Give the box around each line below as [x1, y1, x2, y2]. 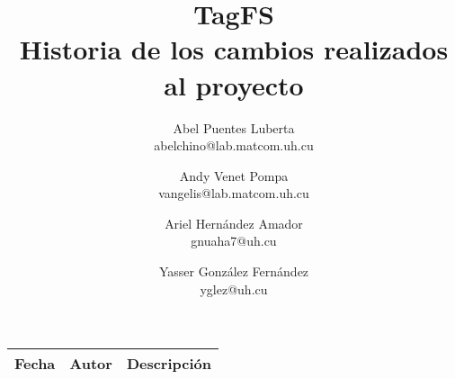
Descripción [126, 353, 211, 374]
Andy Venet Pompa [179, 166, 289, 185]
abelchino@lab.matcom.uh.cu [154, 136, 314, 155]
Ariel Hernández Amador [165, 213, 303, 232]
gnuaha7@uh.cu [191, 231, 277, 250]
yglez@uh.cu [200, 279, 268, 298]
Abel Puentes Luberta [173, 118, 295, 137]
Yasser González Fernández [158, 262, 309, 281]
